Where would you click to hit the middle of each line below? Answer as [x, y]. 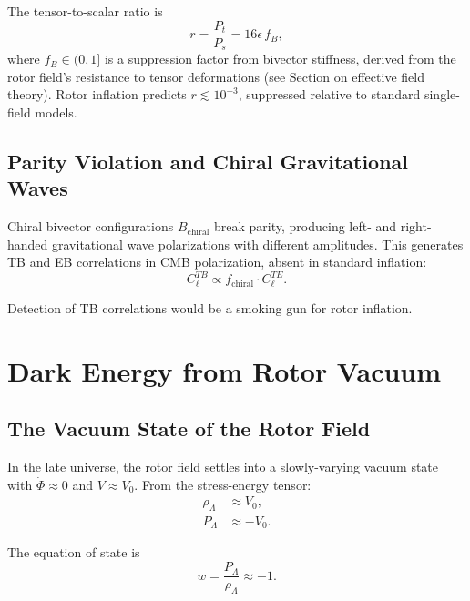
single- [442, 94]
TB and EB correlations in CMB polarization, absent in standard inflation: [217, 262]
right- [416, 226]
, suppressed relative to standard [329, 94]
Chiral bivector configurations [91, 226]
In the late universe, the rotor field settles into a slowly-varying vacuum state [223, 466]
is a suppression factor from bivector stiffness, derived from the [280, 59]
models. [56, 112]
